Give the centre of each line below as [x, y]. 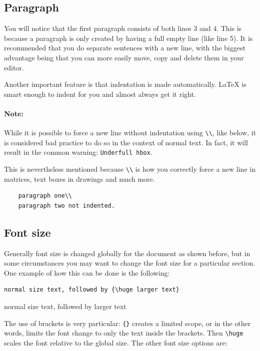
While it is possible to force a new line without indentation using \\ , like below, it [130, 133]
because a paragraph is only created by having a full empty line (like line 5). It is [128, 38]
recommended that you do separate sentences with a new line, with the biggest [125, 48]
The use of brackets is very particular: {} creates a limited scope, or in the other [127, 323]
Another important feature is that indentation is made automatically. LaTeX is [125, 84]
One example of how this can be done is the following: [87, 272]
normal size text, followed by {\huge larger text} [92, 290]
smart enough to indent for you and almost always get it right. [100, 94]
